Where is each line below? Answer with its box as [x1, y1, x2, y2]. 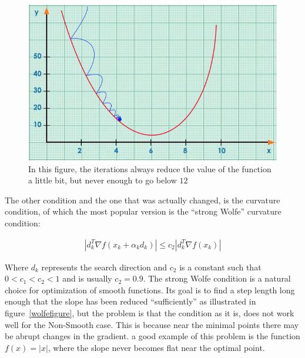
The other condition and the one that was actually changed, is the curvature [5, 193, 280, 206]
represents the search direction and [41, 260, 167, 273]
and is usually [62, 272, 112, 285]
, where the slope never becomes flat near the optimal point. [48, 341, 265, 353]
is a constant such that [179, 260, 262, 273]
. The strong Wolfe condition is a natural [143, 272, 291, 285]
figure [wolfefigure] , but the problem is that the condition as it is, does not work [5, 306, 294, 319]
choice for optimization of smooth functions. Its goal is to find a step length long [5, 283, 295, 296]
